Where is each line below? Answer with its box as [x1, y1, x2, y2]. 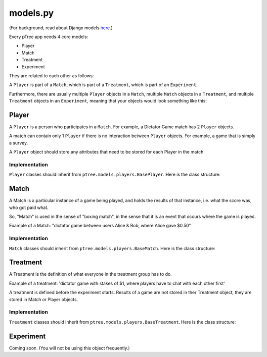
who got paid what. [9, 204, 49, 210]
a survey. [9, 140, 28, 146]
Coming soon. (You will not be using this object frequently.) [9, 345, 130, 351]
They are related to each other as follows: [9, 72, 94, 79]
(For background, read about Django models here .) [9, 25, 113, 31]
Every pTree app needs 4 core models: [9, 34, 89, 40]
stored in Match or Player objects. [9, 296, 78, 302]
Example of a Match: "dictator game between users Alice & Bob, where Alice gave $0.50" [9, 223, 191, 229]
